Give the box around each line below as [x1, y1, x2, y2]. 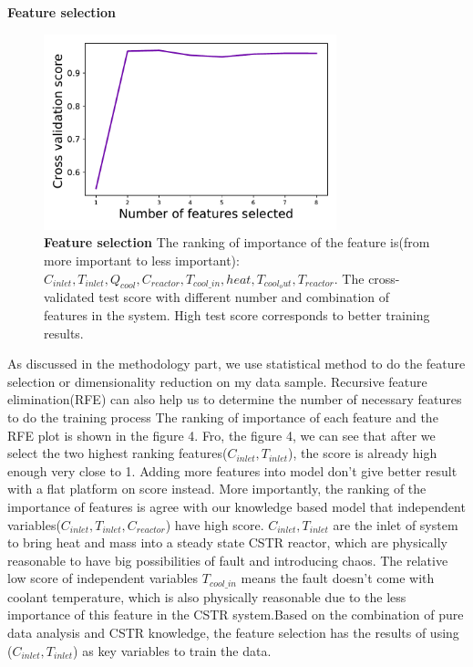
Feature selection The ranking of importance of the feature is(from [44, 233, 430, 252]
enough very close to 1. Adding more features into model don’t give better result [7, 461, 458, 480]
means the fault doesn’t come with [241, 568, 435, 588]
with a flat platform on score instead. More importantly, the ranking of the [7, 479, 427, 498]
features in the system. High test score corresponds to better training [44, 305, 430, 324]
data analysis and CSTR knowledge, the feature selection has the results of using [7, 622, 459, 641]
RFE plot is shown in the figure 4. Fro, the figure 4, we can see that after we [7, 425, 436, 444]
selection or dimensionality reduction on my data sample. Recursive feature [7, 371, 427, 391]
